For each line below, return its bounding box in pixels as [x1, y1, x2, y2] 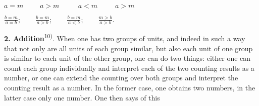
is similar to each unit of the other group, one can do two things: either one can [4, 53, 251, 63]
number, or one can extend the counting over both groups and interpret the [4, 72, 238, 83]
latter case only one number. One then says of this [4, 92, 160, 102]
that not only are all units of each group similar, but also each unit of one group [4, 43, 253, 53]
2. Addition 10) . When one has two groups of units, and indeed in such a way [4, 32, 245, 43]
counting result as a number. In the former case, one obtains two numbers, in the [4, 82, 255, 92]
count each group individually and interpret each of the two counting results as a [4, 62, 254, 73]
